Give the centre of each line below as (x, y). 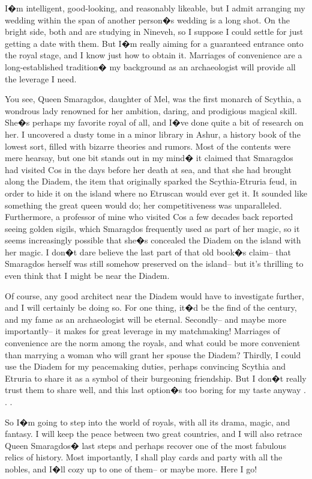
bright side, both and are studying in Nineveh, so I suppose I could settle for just (154, 32)
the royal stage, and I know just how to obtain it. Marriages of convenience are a (154, 55)
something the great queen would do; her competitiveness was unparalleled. (143, 205)
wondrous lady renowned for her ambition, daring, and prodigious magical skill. (151, 110)
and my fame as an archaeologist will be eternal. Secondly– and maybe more (145, 319)
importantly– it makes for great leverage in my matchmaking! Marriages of (142, 331)
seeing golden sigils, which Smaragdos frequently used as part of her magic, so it (152, 228)
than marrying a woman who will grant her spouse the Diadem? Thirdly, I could (153, 354)
